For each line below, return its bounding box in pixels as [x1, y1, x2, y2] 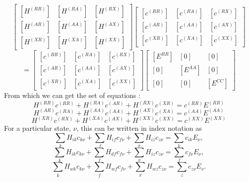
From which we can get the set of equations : [4, 90, 140, 100]
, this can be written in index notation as [76, 123, 202, 133]
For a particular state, [4, 123, 71, 133]
